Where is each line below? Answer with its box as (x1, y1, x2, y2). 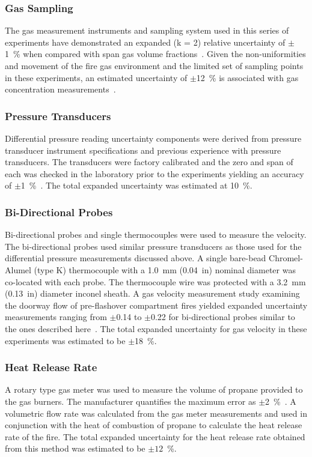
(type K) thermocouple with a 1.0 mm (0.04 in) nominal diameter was (34, 263, 296, 276)
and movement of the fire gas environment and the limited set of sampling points (5, 59, 304, 71)
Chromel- (269, 252, 303, 264)
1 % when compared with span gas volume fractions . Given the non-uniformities (5, 47, 306, 60)
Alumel (5, 263, 31, 276)
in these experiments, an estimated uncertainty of (5, 71, 188, 83)
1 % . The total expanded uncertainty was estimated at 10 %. (20, 179, 252, 192)
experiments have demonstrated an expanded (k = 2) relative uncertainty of (5, 35, 286, 48)
